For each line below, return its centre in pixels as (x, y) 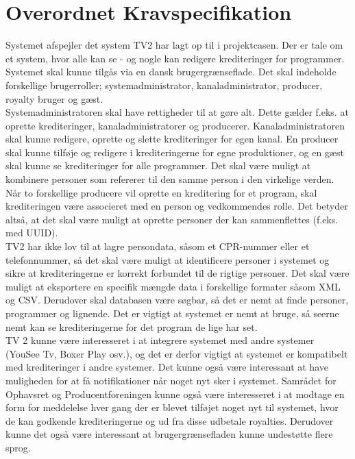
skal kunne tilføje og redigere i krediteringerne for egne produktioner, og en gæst (175, 152)
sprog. (18, 447)
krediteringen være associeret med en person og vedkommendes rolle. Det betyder (177, 206)
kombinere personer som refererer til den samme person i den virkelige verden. (170, 179)
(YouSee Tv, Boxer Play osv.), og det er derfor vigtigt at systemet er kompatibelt (177, 353)
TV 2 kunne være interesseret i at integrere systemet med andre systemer (160, 340)
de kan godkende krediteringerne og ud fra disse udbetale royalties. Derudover (170, 420)
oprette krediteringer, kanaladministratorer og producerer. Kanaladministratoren (175, 125)
